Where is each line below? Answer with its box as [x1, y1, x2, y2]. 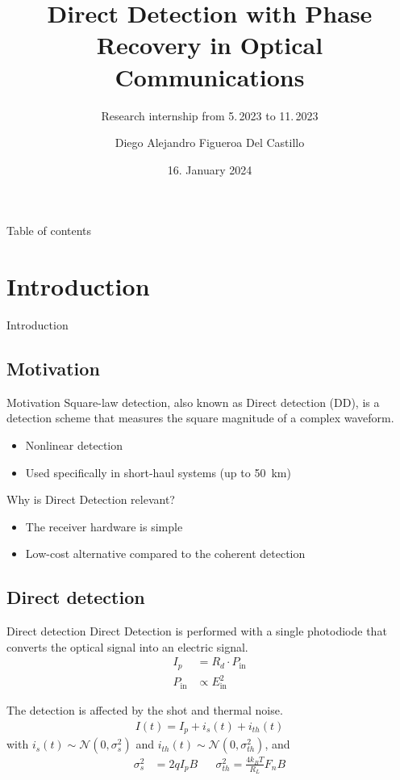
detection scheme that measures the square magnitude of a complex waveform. [6, 409, 394, 426]
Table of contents [6, 222, 92, 239]
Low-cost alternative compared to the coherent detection [25, 545, 306, 562]
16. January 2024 [167, 161, 252, 178]
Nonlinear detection [25, 436, 123, 453]
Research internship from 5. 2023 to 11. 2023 [101, 107, 319, 124]
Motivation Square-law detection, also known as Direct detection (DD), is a [6, 393, 380, 410]
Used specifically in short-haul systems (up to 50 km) [25, 463, 291, 480]
